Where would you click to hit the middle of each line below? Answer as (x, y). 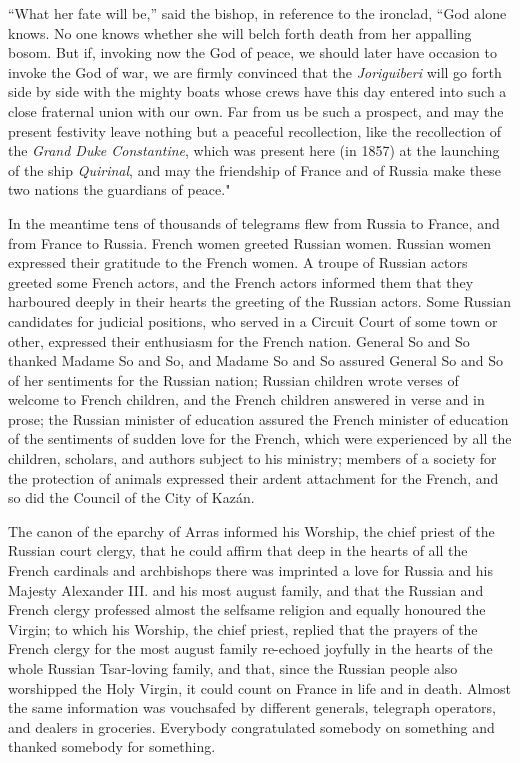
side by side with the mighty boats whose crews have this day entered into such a (257, 91)
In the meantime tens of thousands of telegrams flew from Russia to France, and (254, 222)
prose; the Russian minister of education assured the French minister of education (258, 418)
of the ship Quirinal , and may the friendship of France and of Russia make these (254, 169)
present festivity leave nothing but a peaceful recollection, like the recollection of (254, 130)
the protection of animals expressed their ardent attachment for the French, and (253, 477)
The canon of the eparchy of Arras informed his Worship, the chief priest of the (251, 530)
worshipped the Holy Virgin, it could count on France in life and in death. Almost (259, 687)
